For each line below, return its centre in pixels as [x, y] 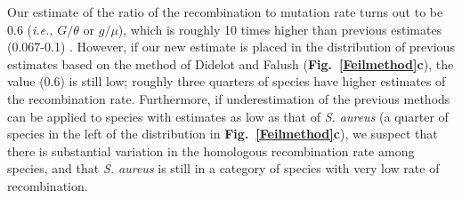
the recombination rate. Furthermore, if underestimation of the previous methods [229, 98]
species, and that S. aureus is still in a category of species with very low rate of [223, 168]
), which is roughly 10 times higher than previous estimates [280, 29]
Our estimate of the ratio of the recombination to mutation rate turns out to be [225, 12]
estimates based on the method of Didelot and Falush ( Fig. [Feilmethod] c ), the [231, 63]
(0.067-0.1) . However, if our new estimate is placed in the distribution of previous [231, 47]
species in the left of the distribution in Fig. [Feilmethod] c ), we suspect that [223, 134]
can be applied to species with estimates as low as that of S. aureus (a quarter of [228, 116]
